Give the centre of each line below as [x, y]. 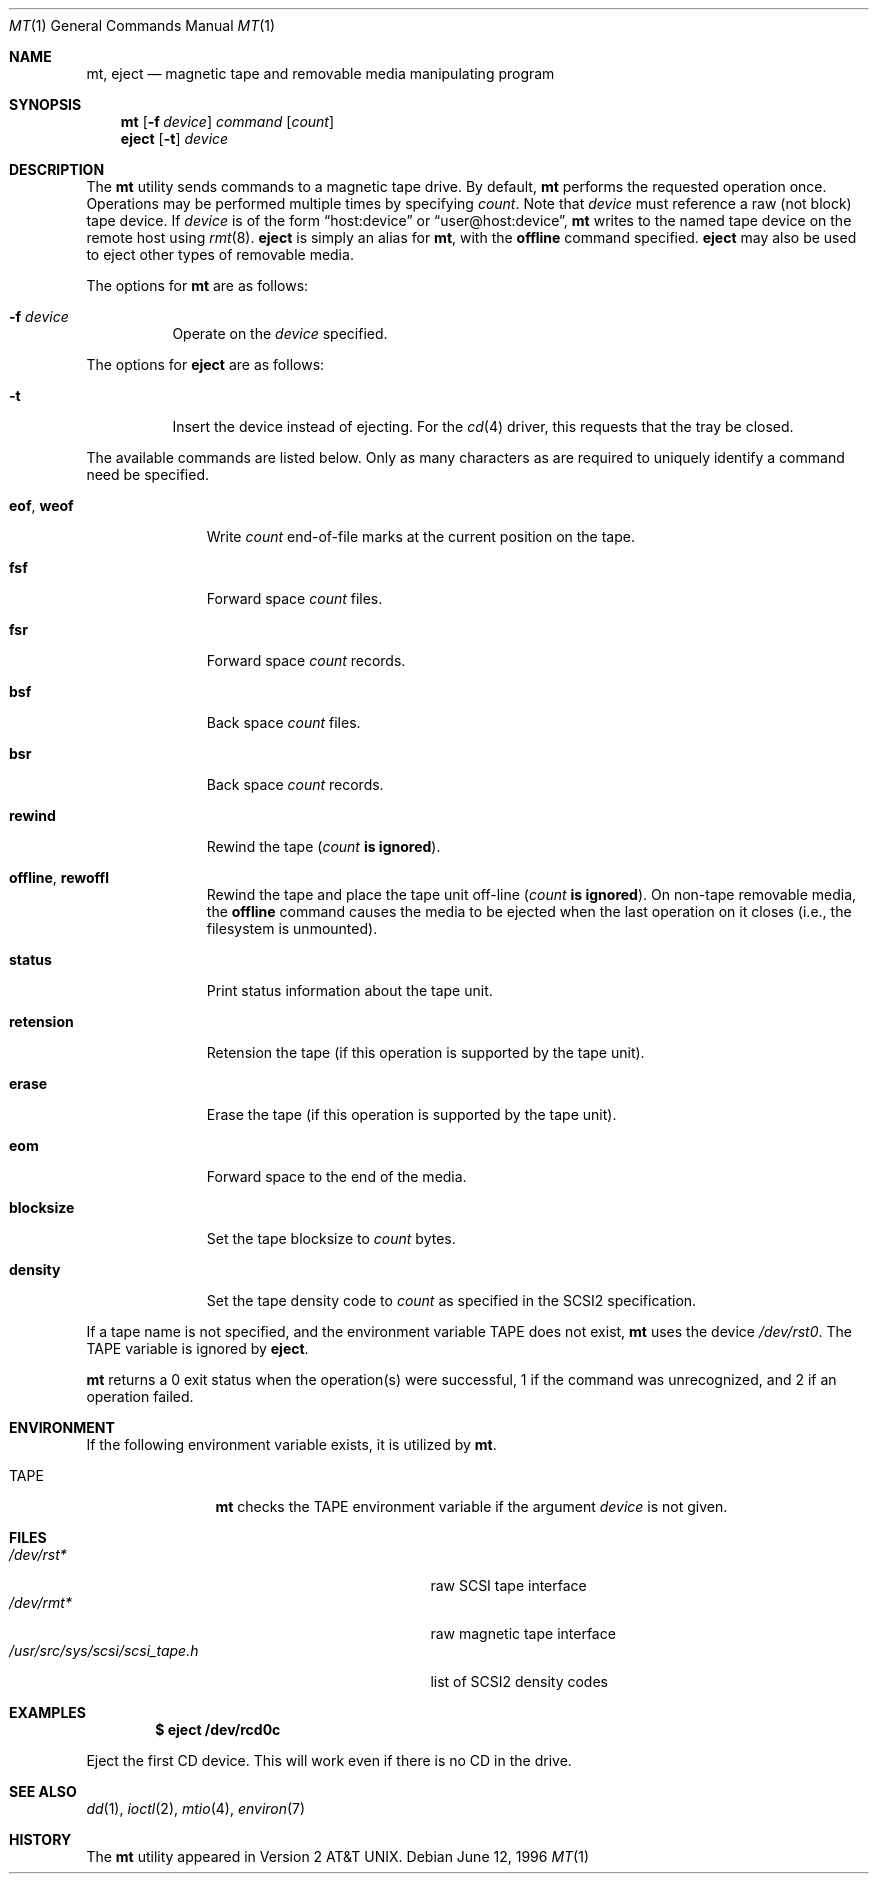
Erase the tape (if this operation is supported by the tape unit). [411, 1114]
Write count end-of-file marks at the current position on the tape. [420, 536]
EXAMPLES [47, 1712]
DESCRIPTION [57, 169]
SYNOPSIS [45, 104]
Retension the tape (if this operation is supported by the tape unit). [425, 1052]
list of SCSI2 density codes [519, 1681]
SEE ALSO [43, 1791]
